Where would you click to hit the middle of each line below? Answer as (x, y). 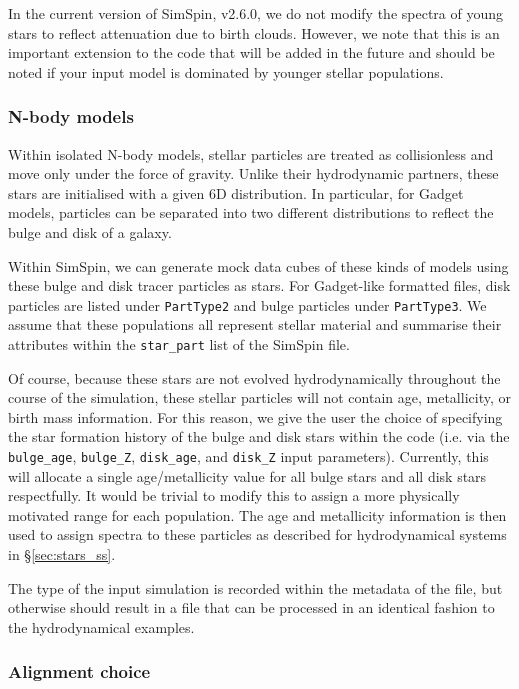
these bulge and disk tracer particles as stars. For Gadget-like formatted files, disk (259, 285)
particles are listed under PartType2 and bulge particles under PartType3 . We (247, 304)
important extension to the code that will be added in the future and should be (251, 52)
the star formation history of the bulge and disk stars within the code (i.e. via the (259, 436)
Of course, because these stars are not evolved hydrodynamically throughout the (254, 377)
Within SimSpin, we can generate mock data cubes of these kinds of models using (258, 265)
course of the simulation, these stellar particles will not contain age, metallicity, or (259, 397)
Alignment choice (79, 671)
